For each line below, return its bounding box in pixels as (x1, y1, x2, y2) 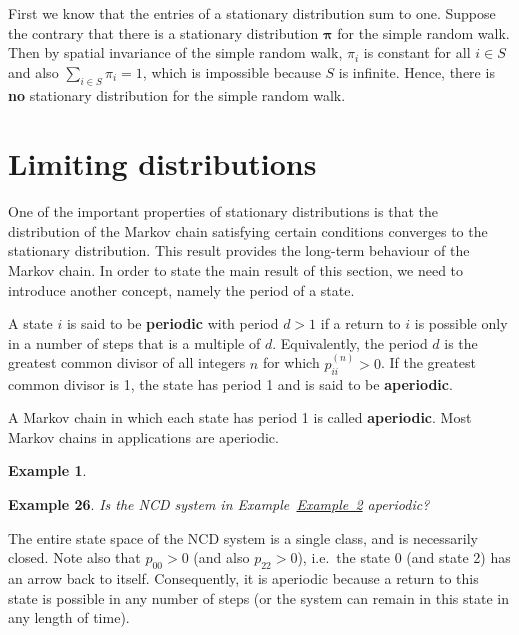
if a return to (320, 313, 401, 334)
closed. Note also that (8, 547, 141, 568)
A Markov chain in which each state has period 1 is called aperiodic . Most (8, 407, 472, 428)
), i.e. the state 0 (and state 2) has (297, 547, 511, 568)
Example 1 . (8, 460, 87, 481)
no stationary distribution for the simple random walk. (8, 84, 346, 105)
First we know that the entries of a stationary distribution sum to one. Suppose (8, 3, 496, 23)
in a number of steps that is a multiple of (8, 332, 261, 353)
